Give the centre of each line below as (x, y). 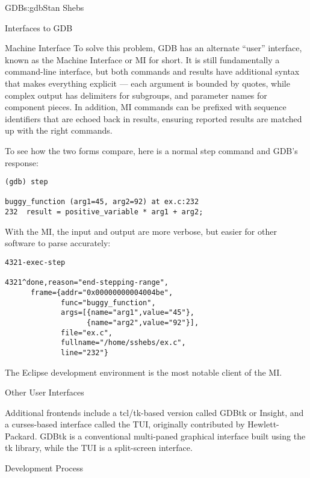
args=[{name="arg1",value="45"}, (128, 313)
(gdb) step (26, 182)
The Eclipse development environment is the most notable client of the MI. (144, 372)
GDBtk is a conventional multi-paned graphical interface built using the (173, 436)
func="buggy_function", (108, 303)
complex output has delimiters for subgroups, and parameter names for (136, 95)
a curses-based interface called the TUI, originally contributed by (125, 424)
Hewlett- (263, 424)
